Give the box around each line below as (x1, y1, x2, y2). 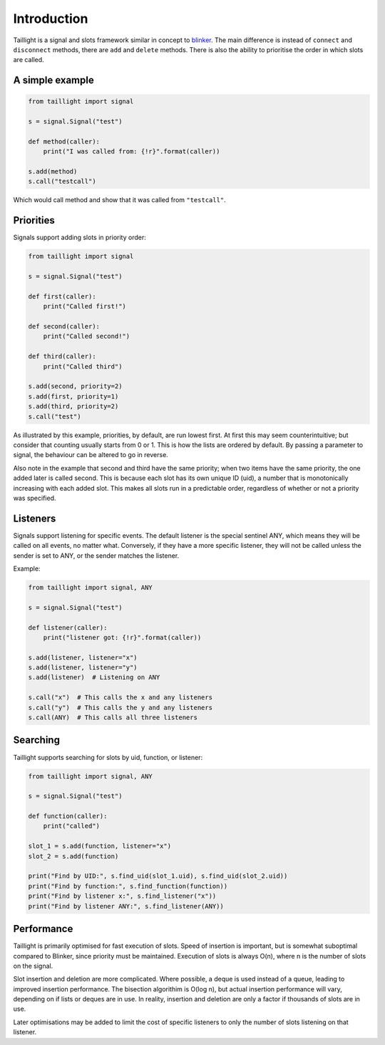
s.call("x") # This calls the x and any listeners (28, 694, 213, 701)
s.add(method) (28, 168, 78, 176)
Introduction (13, 11, 88, 26)
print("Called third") (43, 362, 123, 371)
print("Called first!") (43, 302, 126, 311)
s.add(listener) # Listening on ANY (28, 674, 160, 681)
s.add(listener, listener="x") (28, 654, 138, 661)
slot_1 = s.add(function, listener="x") (28, 842, 171, 850)
